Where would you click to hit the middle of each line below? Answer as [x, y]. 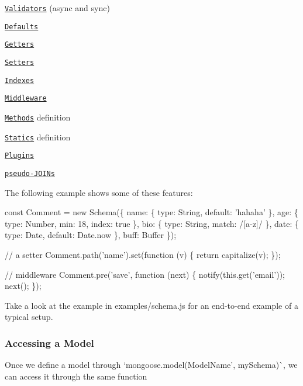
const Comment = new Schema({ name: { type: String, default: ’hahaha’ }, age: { [151, 212]
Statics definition [38, 137]
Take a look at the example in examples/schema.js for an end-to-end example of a [151, 305]
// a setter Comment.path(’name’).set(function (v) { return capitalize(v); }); [143, 254]
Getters [20, 45]
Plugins [20, 156]
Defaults [22, 27]
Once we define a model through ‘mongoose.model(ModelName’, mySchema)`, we [151, 365]
